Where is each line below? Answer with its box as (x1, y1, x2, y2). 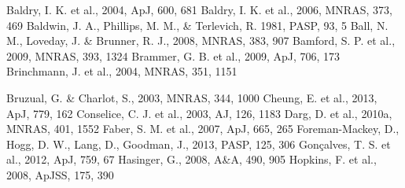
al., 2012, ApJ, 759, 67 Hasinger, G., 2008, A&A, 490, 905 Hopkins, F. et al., (6, 151, 377, 168)
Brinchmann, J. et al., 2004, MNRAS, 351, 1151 (6, 63, 237, 79)
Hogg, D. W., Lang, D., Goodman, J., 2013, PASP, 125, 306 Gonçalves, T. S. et (6, 135, 391, 152)
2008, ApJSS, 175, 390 (6, 166, 114, 182)
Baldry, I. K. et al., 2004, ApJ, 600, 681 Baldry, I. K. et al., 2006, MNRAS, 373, (6, 2, 392, 17)
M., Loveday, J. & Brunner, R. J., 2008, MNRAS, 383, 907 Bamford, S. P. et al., (6, 32, 396, 49)
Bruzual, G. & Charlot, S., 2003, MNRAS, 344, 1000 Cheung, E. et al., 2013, (6, 89, 377, 105)
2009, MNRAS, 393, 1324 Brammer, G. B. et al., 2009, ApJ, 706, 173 (6, 47, 341, 64)
